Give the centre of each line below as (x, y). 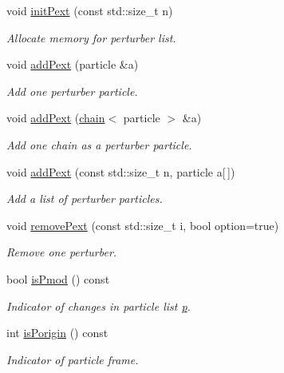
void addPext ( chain (56, 118)
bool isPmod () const (58, 278)
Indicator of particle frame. (73, 359)
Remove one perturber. (62, 252)
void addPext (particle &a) (73, 64)
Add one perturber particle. (72, 91)
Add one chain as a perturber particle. (99, 144)
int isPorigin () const (57, 333)
